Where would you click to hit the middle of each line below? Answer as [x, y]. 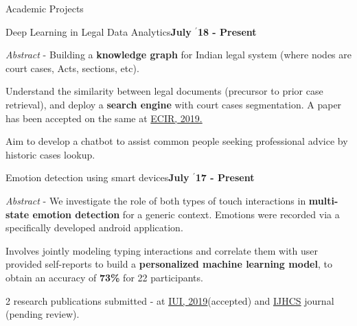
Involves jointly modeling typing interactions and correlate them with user [162, 250]
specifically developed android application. [94, 228]
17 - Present [225, 177]
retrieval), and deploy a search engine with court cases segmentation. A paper [174, 104]
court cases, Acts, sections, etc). [72, 68]
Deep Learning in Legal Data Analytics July [99, 31]
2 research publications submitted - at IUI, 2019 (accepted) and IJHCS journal [170, 300]
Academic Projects [45, 8]
